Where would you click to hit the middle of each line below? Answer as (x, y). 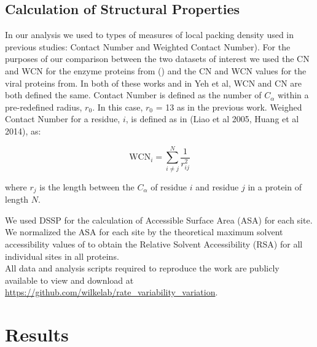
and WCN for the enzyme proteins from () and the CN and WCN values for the (156, 70)
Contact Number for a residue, (63, 119)
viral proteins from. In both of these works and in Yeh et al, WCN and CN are (154, 83)
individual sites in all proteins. (62, 256)
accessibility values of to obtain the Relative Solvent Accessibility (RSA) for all (154, 244)
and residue (217, 186)
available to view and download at (69, 280)
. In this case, (118, 107)
